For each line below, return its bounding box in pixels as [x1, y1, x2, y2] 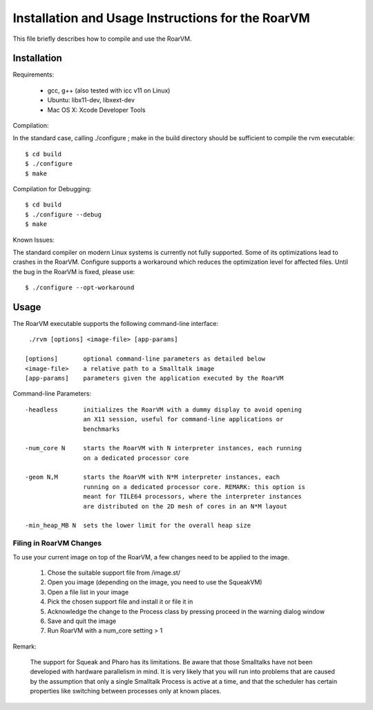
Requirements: [12, 70, 55, 79]
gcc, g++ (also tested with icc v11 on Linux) [47, 86, 171, 95]
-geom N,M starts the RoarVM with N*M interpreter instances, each [25, 473, 280, 481]
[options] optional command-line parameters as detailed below [25, 355, 266, 363]
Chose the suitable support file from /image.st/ [47, 568, 181, 577]
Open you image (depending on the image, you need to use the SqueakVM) [47, 578, 262, 586]
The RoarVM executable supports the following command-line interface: [12, 320, 219, 327]
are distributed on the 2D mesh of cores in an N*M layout [83, 502, 287, 510]
